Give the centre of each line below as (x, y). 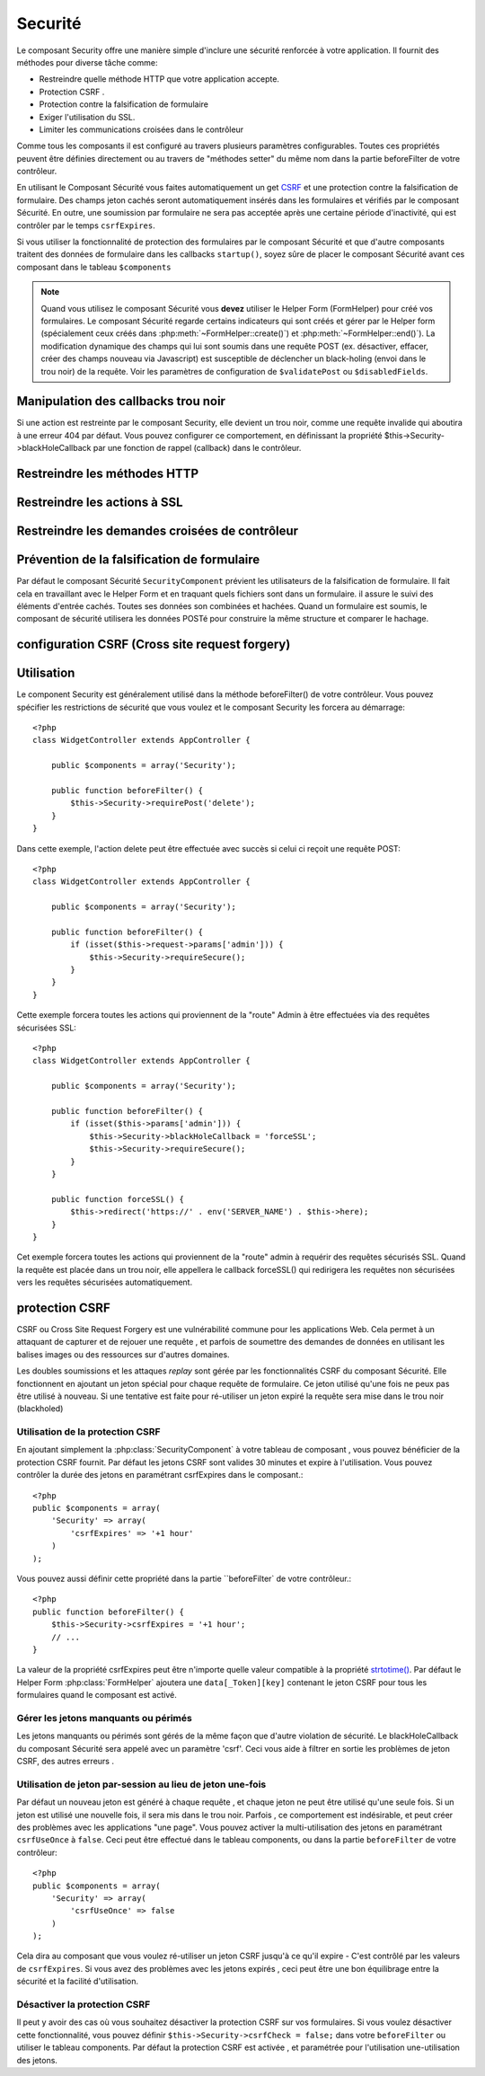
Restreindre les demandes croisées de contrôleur (158, 531)
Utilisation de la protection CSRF (88, 1432)
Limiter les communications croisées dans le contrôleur (141, 129)
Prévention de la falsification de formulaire (138, 560)
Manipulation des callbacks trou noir (121, 401)
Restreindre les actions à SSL (100, 503)
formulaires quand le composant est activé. (97, 1695)
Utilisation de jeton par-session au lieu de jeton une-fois (141, 1784)
